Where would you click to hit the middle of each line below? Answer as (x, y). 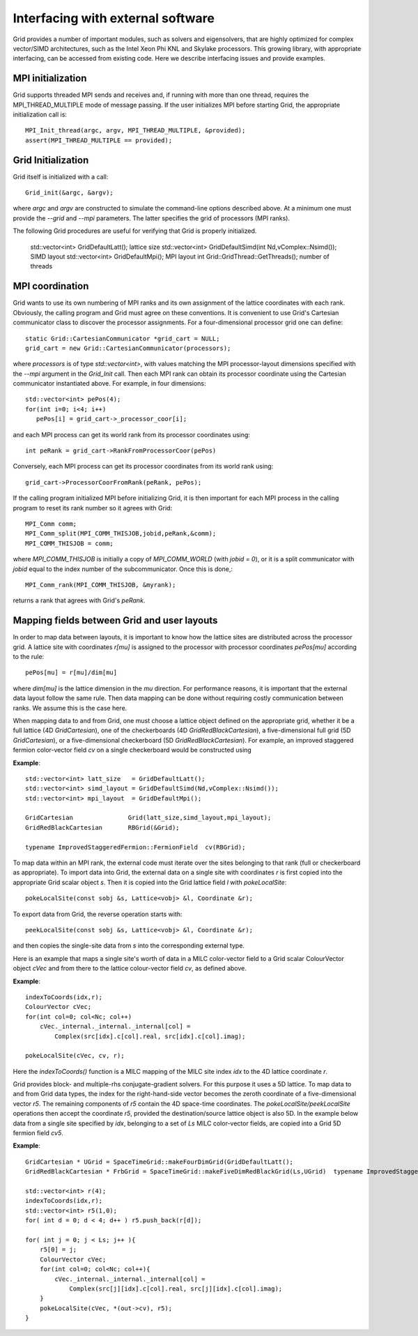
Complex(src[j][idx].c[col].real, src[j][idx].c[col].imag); (176, 1289)
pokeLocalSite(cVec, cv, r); (75, 1056)
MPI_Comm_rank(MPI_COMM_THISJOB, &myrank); (101, 585)
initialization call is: (40, 114)
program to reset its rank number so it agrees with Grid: (93, 508)
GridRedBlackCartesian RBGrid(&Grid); (103, 827)
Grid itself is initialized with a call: (61, 176)
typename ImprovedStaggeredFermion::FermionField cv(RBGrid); (136, 847)
